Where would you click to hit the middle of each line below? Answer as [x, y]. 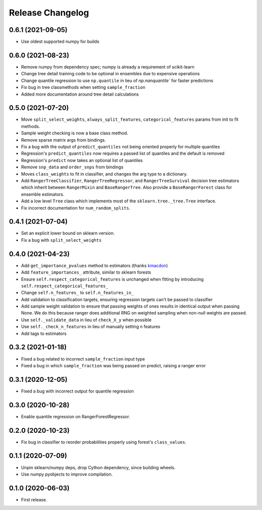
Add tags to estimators [44, 333]
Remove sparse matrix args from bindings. [64, 140]
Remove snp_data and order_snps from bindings [72, 167]
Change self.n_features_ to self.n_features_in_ [78, 293]
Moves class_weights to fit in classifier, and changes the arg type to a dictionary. [104, 174]
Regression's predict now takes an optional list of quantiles [82, 160]
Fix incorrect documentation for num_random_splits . [76, 208]
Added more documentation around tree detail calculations [80, 94]
